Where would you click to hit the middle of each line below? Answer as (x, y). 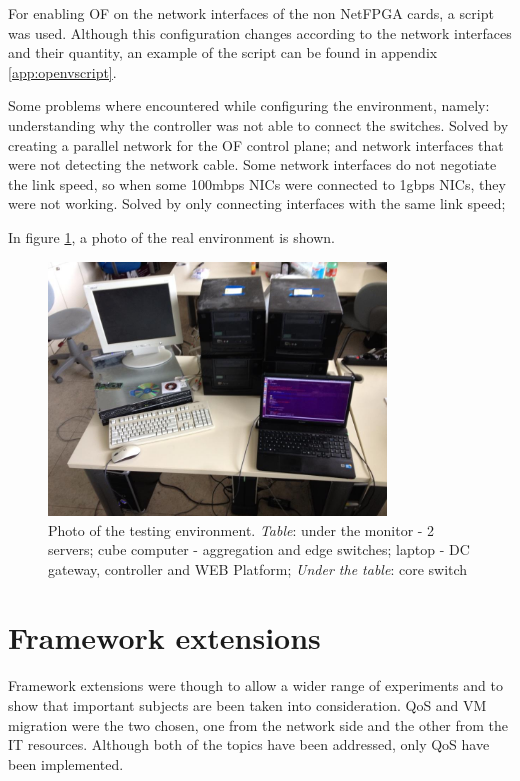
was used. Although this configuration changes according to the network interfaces (260, 32)
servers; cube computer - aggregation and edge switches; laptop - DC (259, 549)
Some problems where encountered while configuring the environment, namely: (249, 105)
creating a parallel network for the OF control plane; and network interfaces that (256, 144)
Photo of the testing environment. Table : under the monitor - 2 (241, 529)
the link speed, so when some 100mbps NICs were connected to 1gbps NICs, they (257, 183)
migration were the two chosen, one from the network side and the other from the (258, 724)
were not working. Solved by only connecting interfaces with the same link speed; (257, 203)
